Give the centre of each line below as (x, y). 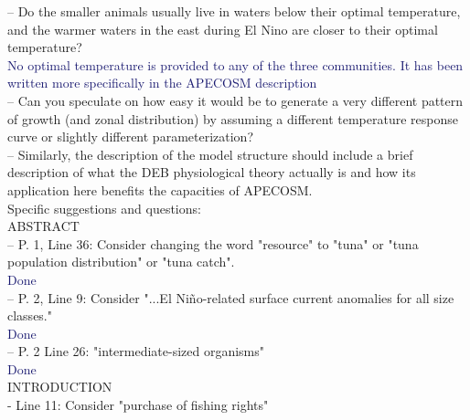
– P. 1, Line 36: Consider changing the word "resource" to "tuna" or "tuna (213, 243)
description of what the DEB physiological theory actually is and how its (212, 172)
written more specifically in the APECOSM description (162, 83)
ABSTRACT (43, 226)
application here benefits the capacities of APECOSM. (160, 189)
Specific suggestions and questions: (104, 208)
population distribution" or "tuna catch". (121, 262)
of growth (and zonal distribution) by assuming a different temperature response (233, 118)
